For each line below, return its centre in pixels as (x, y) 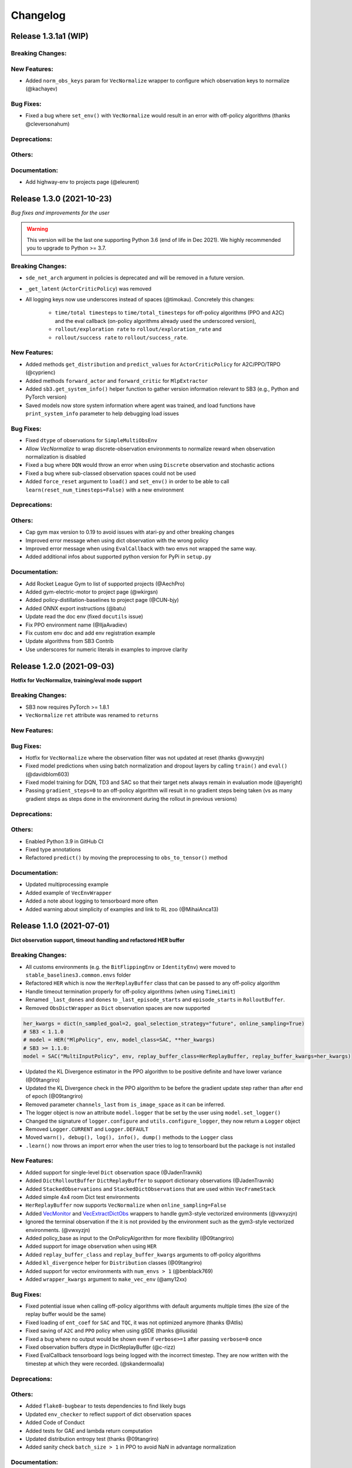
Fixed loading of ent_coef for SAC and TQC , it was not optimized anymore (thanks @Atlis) (134, 1322)
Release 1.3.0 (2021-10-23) (61, 199)
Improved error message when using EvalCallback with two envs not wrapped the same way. (141, 548)
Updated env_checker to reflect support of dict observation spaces (109, 1414)
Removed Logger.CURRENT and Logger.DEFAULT (87, 1129)
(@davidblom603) (48, 774)
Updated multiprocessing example (67, 884)
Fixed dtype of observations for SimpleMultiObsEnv (92, 440)
